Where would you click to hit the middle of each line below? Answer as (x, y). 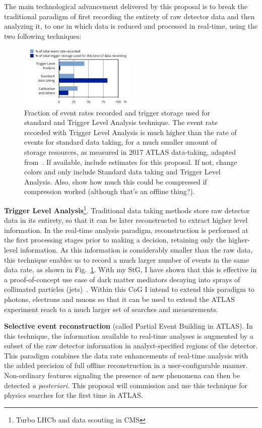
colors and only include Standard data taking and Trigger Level (122, 172)
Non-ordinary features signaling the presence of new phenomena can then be (122, 375)
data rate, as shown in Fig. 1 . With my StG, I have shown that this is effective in (130, 269)
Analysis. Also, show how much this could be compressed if (116, 181)
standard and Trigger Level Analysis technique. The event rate (121, 122)
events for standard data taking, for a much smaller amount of (121, 142)
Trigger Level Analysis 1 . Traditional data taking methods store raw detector (127, 209)
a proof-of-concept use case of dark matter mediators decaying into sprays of (122, 279)
